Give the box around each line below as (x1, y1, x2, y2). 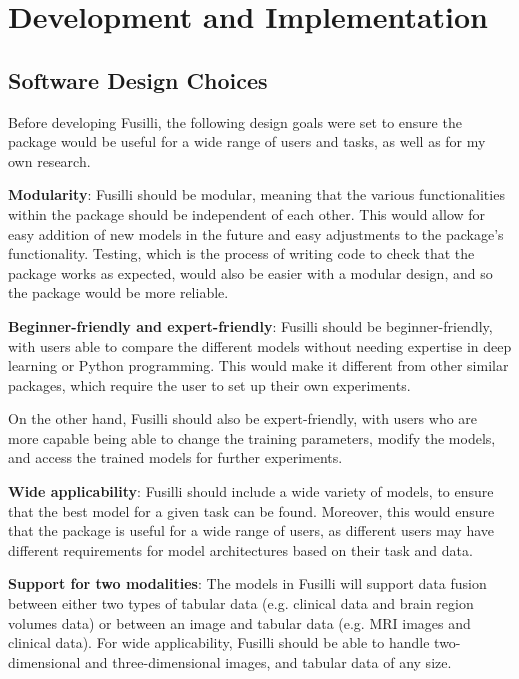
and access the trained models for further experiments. (8, 447, 343, 468)
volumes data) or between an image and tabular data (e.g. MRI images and (8, 612, 471, 633)
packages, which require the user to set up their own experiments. (8, 374, 411, 395)
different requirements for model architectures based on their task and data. (8, 539, 473, 560)
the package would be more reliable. (8, 282, 229, 303)
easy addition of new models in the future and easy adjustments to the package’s (8, 223, 504, 244)
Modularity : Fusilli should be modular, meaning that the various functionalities (8, 184, 505, 205)
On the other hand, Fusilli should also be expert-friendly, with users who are (8, 408, 478, 429)
